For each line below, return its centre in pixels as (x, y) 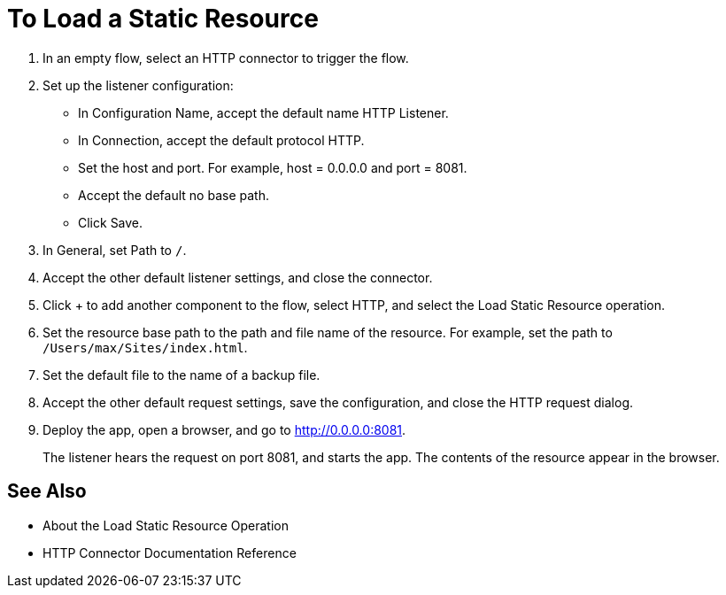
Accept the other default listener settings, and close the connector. (238, 277)
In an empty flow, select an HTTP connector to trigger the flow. (226, 58)
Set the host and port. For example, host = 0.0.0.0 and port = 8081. (273, 167)
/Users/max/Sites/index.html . (145, 347)
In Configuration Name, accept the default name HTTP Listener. (263, 112)
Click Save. (111, 222)
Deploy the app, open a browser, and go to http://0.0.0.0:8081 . (224, 429)
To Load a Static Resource (163, 19)
